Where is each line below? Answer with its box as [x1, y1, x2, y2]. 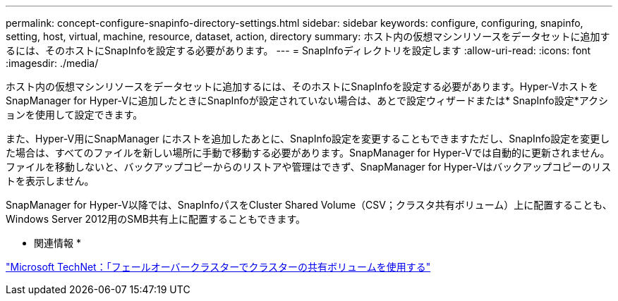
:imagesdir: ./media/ [6, 57, 99, 69]
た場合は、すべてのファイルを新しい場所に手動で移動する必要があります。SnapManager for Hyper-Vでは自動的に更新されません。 [6, 147, 610, 159]
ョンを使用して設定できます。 [6, 109, 143, 121]
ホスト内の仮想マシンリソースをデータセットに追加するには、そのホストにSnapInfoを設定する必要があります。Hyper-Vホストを [6, 80, 598, 92]
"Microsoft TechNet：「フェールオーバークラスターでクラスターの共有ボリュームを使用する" [6, 261, 431, 273]
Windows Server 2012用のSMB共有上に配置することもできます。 [6, 213, 305, 225]
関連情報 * [34, 237, 81, 249]
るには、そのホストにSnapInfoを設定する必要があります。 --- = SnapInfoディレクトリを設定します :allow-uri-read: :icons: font [6, 44, 591, 56]
